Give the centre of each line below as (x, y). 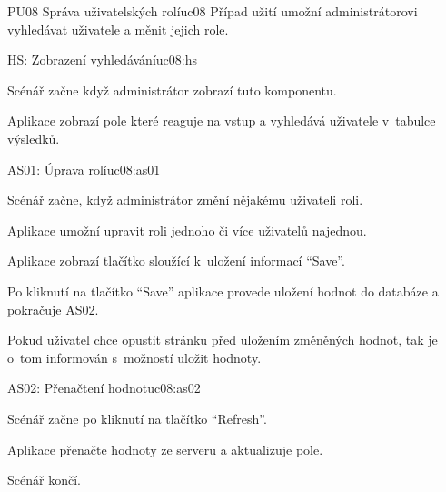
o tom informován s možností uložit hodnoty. (134, 357)
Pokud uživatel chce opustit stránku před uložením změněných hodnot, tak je (223, 340)
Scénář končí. (44, 480)
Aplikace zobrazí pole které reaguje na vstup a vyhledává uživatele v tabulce (222, 120)
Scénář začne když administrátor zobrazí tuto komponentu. (172, 90)
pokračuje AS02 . (53, 309)
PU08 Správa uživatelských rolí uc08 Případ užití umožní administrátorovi (213, 11)
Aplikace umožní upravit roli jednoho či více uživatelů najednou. (187, 230)
